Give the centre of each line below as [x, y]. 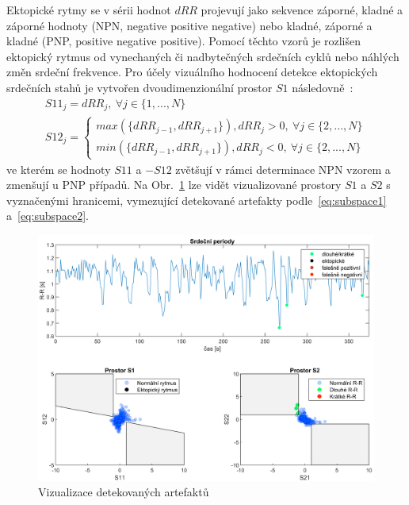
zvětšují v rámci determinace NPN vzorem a [283, 169]
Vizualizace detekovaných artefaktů [124, 492]
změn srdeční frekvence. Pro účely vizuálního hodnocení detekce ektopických [192, 72]
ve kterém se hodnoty [59, 169]
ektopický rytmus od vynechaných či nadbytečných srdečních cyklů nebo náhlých [203, 56]
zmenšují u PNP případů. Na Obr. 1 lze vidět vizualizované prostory [174, 185]
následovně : [323, 87]
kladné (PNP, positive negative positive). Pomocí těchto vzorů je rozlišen [183, 41]
